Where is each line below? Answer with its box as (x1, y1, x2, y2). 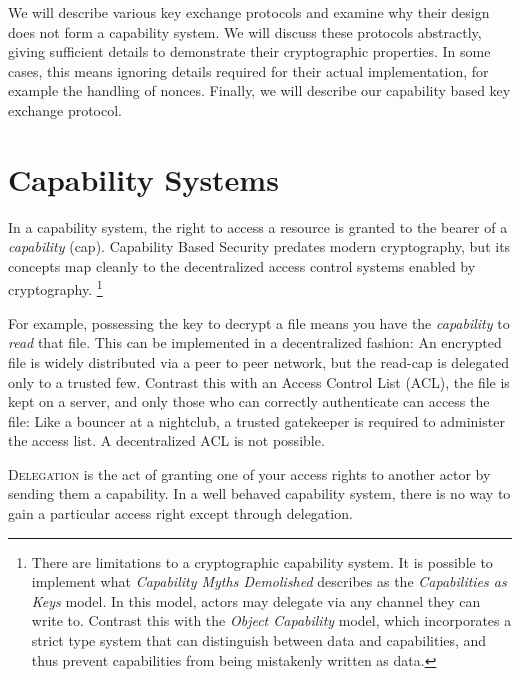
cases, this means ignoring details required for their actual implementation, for (8, 60, 489, 81)
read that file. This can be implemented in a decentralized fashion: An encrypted (8, 332, 502, 353)
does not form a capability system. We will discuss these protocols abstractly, (8, 21, 482, 42)
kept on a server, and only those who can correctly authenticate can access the (8, 391, 490, 412)
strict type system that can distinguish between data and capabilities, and (31, 630, 487, 651)
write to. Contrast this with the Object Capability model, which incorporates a (31, 610, 512, 631)
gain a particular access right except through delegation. (8, 503, 353, 524)
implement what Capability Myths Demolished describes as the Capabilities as (31, 571, 507, 592)
